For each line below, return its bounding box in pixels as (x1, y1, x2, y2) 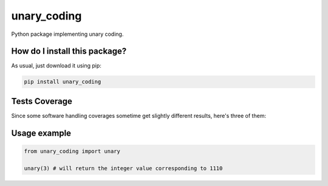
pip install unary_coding (24, 78, 101, 85)
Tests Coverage (11, 96, 72, 106)
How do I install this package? (11, 46, 127, 57)
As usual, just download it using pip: (11, 62, 101, 69)
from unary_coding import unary (24, 148, 121, 154)
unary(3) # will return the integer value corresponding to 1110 (24, 165, 223, 171)
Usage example (11, 128, 72, 138)
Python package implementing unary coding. (11, 30, 124, 38)
